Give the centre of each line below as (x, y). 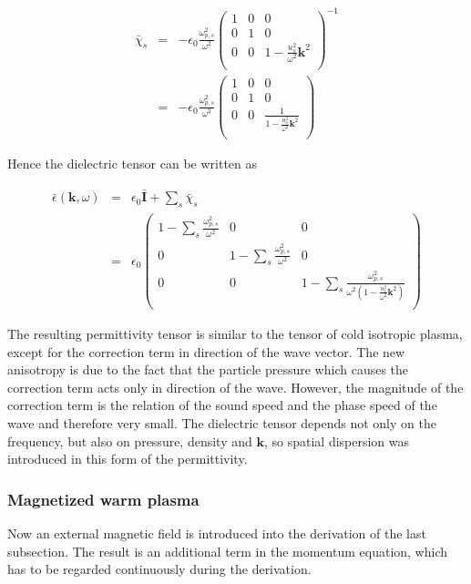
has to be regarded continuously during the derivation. (159, 569)
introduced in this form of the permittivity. (128, 459)
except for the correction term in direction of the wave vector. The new (206, 351)
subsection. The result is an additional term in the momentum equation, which (227, 551)
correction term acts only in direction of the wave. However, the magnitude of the (235, 387)
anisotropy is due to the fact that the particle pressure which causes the (208, 369)
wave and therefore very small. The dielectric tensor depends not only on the (222, 423)
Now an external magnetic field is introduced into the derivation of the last (217, 533)
